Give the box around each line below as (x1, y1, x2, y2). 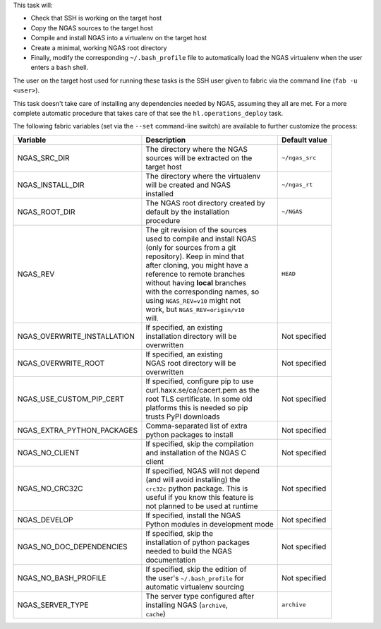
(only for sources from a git (145, 242, 236, 252)
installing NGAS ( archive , (145, 600, 229, 610)
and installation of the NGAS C (145, 448, 247, 457)
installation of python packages (145, 537, 250, 547)
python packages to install (145, 429, 234, 439)
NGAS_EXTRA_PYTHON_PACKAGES (17, 425, 138, 435)
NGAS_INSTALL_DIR (17, 180, 85, 190)
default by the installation (145, 207, 229, 217)
